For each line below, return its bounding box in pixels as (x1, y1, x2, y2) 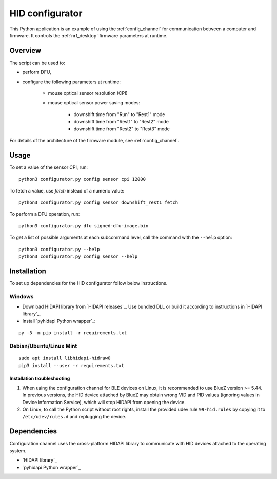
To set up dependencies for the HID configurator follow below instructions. (9, 280, 168, 286)
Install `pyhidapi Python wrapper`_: (22, 318, 96, 324)
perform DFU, (22, 69, 51, 75)
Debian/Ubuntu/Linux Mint (9, 342, 77, 349)
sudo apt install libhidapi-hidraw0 (18, 355, 111, 361)
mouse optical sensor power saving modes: (48, 100, 141, 106)
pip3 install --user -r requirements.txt (18, 362, 124, 368)
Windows (9, 293, 34, 300)
